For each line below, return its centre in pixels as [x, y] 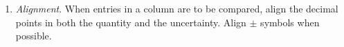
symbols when [290, 22]
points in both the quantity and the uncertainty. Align [131, 22]
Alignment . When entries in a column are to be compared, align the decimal [177, 8]
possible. [34, 36]
